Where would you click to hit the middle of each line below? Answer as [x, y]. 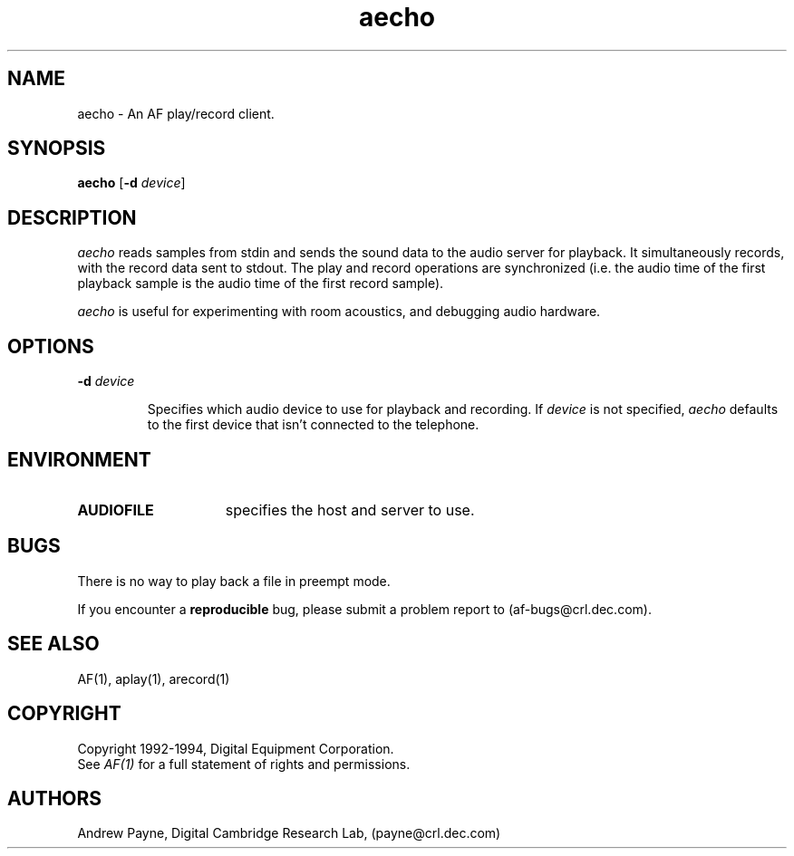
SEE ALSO [53, 644]
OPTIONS [51, 346]
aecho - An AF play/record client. [176, 113]
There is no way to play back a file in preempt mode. [234, 581]
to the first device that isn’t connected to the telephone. [313, 425]
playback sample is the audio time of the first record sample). [261, 284]
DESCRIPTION [72, 217]
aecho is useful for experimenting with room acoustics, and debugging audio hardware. [339, 312]
